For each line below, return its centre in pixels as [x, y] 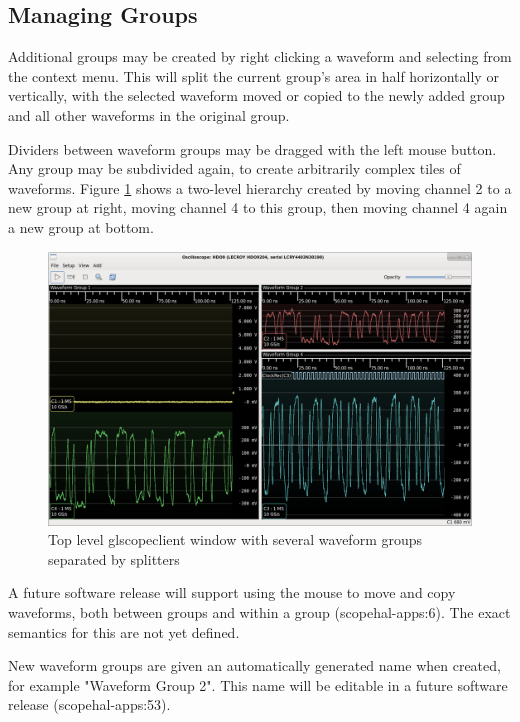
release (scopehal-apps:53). [89, 704]
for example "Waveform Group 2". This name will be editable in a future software [258, 684]
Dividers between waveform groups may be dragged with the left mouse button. [252, 148]
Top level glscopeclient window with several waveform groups [235, 539]
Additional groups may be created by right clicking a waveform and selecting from [260, 56]
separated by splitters [114, 558]
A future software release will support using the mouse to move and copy [232, 592]
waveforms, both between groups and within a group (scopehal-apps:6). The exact [259, 612]
